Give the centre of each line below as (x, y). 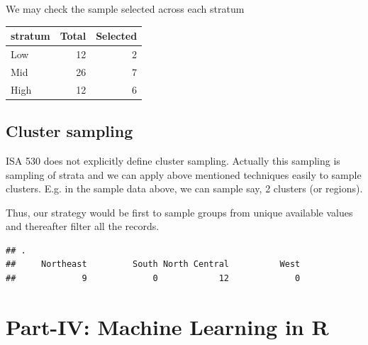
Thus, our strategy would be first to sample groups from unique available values (179, 212)
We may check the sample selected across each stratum (125, 9)
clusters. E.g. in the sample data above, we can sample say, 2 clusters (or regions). (184, 188)
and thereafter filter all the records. (83, 226)
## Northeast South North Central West (153, 264)
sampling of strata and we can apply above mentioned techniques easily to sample (184, 174)
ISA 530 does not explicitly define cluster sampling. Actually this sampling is (173, 160)
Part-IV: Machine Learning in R (167, 326)
